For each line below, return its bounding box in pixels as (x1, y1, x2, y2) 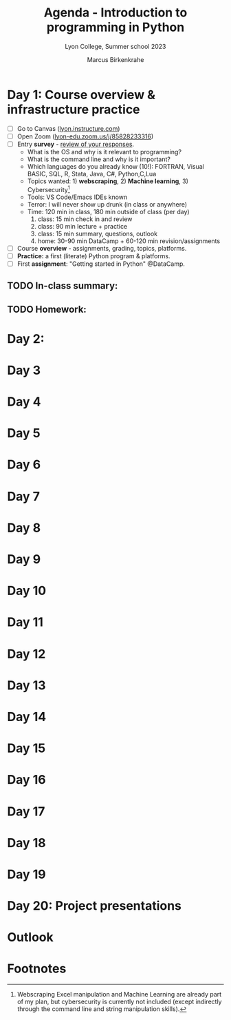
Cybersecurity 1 (27, 184, 70, 194)
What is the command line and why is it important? (27, 155, 170, 163)
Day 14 (7, 709, 47, 725)
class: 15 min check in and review (37, 215, 133, 223)
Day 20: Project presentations (7, 898, 182, 914)
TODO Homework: (7, 303, 87, 315)
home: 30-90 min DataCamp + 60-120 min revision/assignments (37, 236, 221, 245)
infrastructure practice (7, 101, 140, 117)
